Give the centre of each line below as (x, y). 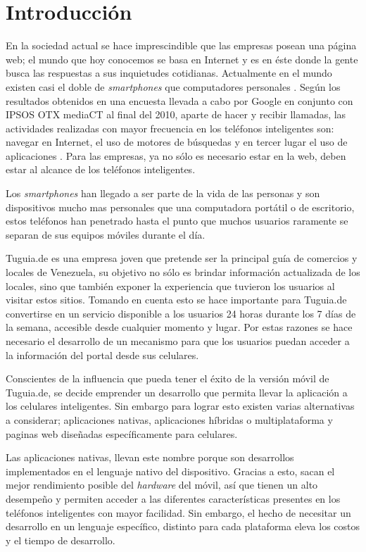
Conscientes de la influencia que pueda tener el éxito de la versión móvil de (168, 378)
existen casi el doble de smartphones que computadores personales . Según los (173, 86)
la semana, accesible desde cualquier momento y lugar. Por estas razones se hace (179, 327)
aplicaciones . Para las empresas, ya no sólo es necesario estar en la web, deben (176, 155)
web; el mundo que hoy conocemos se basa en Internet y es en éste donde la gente (182, 59)
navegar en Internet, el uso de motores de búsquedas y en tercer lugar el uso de (177, 142)
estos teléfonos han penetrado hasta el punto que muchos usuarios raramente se (177, 221)
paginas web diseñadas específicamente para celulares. (122, 433)
